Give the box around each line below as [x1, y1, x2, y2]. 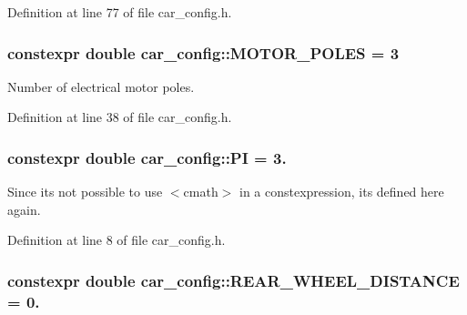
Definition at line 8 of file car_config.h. [7, 230, 226, 249]
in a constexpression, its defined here [239, 182, 444, 201]
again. [7, 199, 41, 218]
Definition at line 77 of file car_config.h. [7, 3, 232, 21]
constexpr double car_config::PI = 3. [7, 146, 287, 168]
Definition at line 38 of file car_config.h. [7, 107, 232, 127]
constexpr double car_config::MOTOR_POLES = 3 [7, 41, 400, 64]
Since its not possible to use [7, 182, 163, 201]
